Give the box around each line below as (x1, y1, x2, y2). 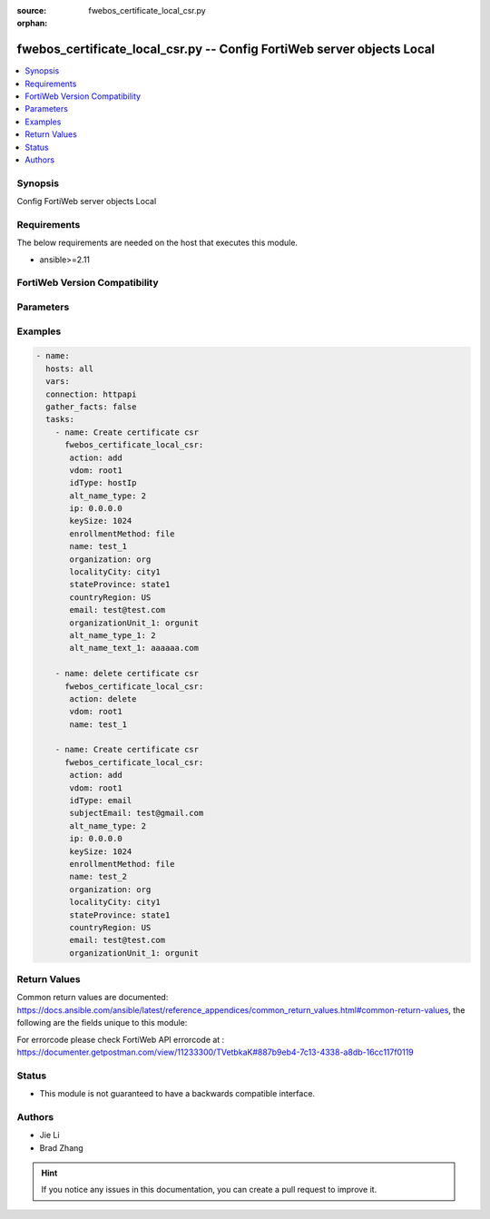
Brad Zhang (39, 1142, 83, 1153)
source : (16, 5, 47, 15)
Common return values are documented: (16, 992, 169, 1003)
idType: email (69, 795, 132, 806)
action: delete (69, 693, 137, 703)
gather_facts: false (45, 401, 137, 412)
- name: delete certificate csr (54, 668, 200, 679)
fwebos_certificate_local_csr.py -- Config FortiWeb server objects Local (16, 42, 436, 57)
